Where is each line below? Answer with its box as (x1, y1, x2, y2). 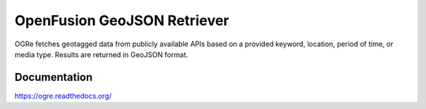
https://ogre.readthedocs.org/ (14, 91, 112, 100)
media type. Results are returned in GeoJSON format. (14, 49, 189, 59)
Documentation (14, 71, 93, 84)
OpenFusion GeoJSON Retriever (14, 12, 230, 29)
